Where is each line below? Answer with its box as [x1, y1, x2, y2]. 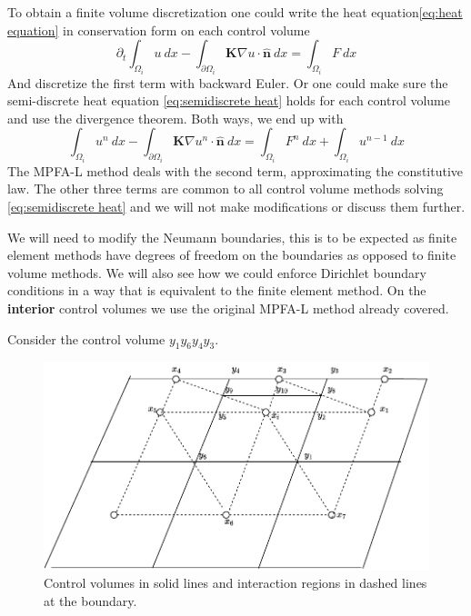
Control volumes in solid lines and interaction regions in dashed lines [44, 573, 427, 592]
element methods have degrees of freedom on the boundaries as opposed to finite [7, 245, 456, 264]
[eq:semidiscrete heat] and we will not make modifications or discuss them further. [7, 197, 466, 216]
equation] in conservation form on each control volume [7, 20, 310, 39]
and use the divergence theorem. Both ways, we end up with [7, 108, 344, 127]
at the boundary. [44, 591, 137, 610]
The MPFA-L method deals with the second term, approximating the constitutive [7, 161, 464, 180]
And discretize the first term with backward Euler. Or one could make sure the [7, 73, 448, 92]
